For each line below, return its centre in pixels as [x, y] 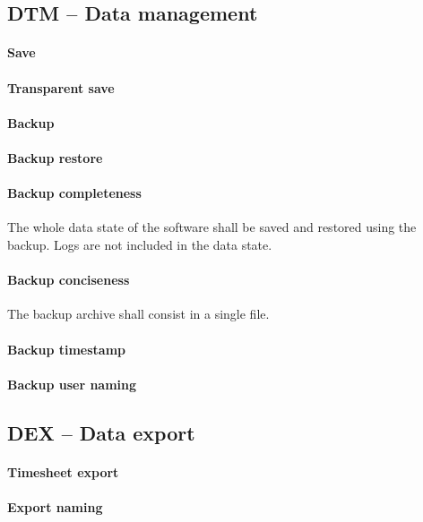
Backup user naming [72, 384]
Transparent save [61, 87]
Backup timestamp [67, 349]
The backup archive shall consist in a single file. [138, 314]
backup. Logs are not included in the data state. [140, 244]
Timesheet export [63, 471]
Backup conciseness [69, 280]
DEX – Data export [101, 432]
